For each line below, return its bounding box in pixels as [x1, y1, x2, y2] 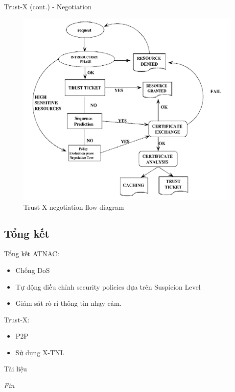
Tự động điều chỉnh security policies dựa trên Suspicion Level [15, 281, 201, 292]
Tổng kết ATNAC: [4, 248, 59, 259]
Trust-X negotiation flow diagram [23, 201, 124, 212]
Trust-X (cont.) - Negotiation [4, 1, 92, 11]
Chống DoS [15, 265, 50, 275]
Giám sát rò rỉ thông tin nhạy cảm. [15, 298, 122, 308]
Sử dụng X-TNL [15, 347, 65, 357]
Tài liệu [4, 364, 27, 374]
